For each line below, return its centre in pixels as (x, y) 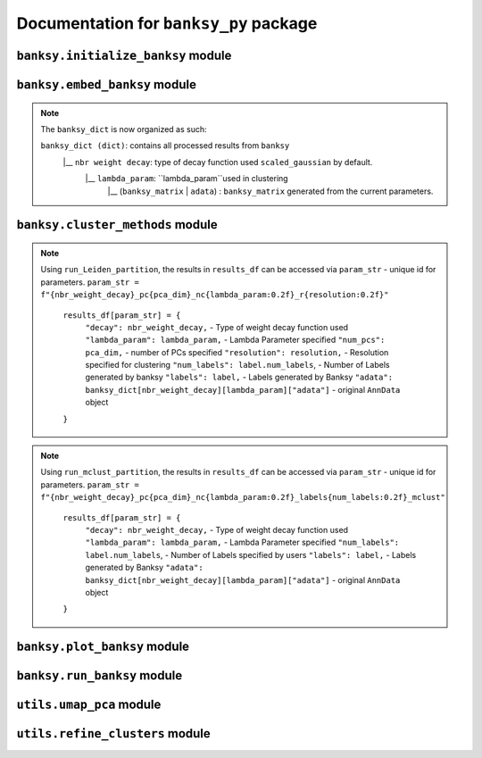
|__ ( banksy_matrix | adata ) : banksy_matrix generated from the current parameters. (270, 191)
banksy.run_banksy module (100, 675)
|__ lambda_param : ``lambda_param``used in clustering (187, 179)
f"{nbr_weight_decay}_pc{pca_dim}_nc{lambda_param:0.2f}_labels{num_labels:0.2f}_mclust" (243, 497)
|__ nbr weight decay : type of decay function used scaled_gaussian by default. (218, 162)
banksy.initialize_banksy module (124, 55)
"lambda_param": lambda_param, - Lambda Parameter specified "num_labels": (242, 542)
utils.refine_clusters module (114, 733)
